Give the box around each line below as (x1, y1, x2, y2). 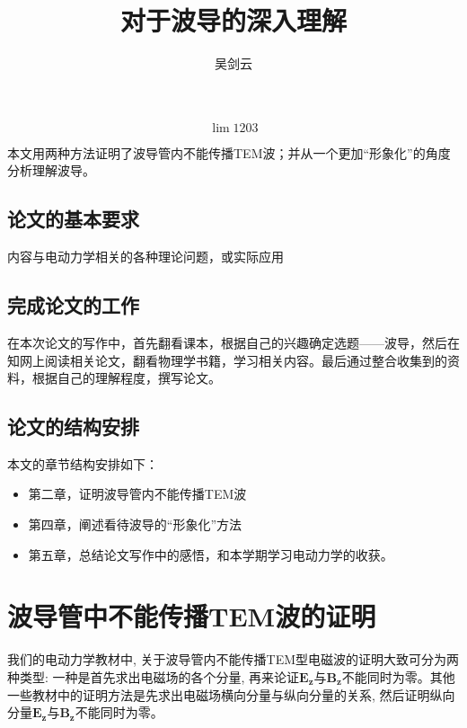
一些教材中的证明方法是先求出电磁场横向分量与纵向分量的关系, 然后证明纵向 (7, 685, 455, 704)
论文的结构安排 (7, 413, 139, 440)
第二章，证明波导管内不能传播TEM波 (28, 484, 247, 503)
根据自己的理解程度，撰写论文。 (31, 368, 221, 387)
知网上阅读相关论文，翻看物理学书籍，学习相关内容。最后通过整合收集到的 (7, 351, 447, 369)
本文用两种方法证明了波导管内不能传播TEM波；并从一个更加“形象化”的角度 (7, 143, 451, 162)
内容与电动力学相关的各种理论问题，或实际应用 (7, 247, 284, 266)
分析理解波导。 (7, 161, 95, 180)
